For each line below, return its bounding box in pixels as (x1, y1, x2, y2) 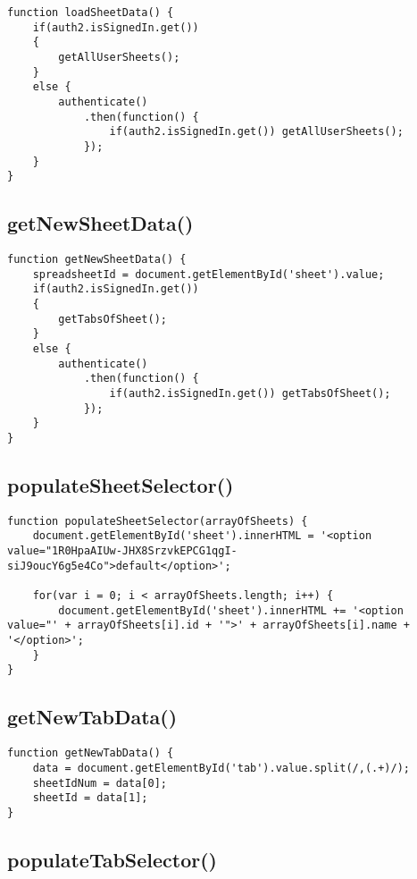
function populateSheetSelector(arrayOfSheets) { (7, 514, 308, 528)
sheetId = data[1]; (32, 791, 148, 805)
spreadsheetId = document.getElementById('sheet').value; (32, 267, 385, 281)
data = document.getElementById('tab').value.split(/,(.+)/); (32, 761, 411, 774)
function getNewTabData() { (7, 747, 174, 760)
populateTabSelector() (7, 845, 218, 873)
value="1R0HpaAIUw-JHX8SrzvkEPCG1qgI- (7, 545, 238, 558)
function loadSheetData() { (7, 6, 174, 19)
